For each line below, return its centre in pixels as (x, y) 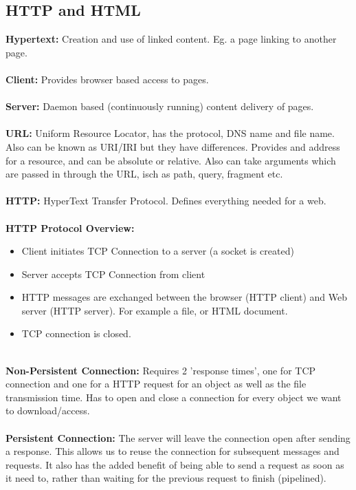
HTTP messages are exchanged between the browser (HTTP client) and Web (185, 297)
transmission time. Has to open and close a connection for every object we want (174, 397)
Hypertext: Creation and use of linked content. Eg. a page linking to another (171, 39)
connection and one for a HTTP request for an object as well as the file (156, 384)
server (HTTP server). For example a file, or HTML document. (155, 310)
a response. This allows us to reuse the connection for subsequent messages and (173, 451)
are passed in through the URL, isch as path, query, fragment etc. (144, 174)
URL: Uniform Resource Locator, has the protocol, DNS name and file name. (170, 133)
